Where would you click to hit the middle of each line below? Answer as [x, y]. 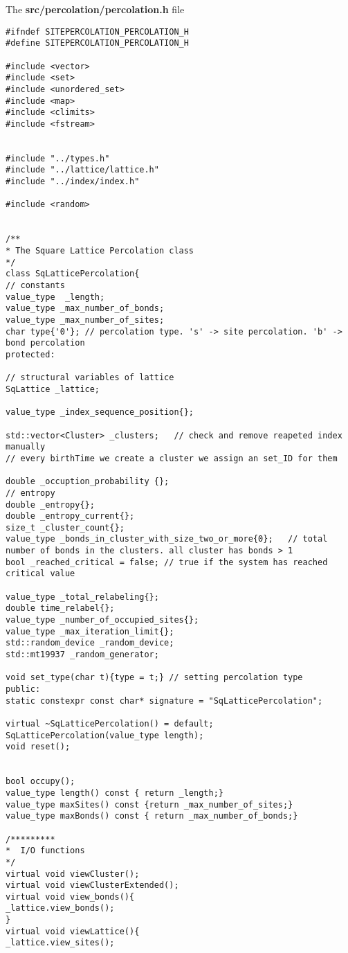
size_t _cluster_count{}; [65, 527]
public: [23, 689]
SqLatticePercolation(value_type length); [105, 735]
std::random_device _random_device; [90, 643]
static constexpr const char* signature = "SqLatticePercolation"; [164, 701]
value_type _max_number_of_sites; [85, 320]
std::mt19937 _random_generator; [82, 655]
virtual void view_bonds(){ [70, 897]
